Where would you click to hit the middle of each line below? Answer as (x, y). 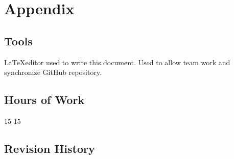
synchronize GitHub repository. (53, 72)
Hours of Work (44, 100)
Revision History (50, 148)
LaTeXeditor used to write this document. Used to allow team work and (117, 62)
